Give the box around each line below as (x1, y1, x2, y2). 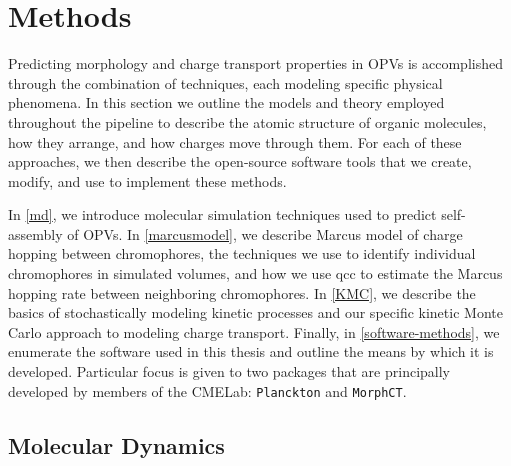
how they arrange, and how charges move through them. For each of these (8, 131, 462, 152)
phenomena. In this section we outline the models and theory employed (8, 92, 445, 113)
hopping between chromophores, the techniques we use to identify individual (8, 243, 476, 264)
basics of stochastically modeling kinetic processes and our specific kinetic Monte (8, 302, 503, 323)
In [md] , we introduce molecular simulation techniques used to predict (8, 204, 437, 225)
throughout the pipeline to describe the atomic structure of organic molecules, (8, 111, 487, 132)
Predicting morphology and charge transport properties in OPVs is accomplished (8, 53, 503, 74)
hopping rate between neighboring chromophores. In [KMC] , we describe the (8, 282, 476, 303)
